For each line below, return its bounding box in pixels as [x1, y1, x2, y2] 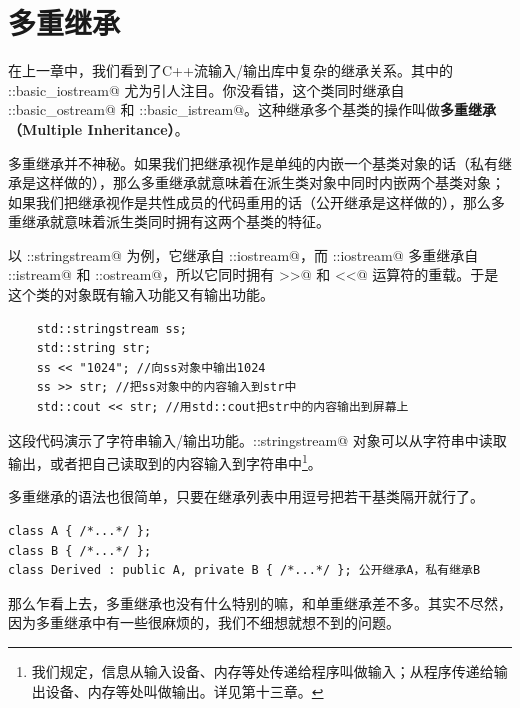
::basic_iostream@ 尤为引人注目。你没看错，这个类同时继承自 [8, 79, 405, 100]
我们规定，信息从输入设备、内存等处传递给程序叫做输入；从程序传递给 [31, 661, 494, 682]
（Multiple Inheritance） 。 [8, 118, 189, 139]
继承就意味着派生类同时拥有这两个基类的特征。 [21, 211, 330, 232]
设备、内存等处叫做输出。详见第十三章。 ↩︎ [45, 680, 324, 701]
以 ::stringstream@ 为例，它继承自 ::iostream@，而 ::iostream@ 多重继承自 [8, 244, 479, 265]
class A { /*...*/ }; [8, 524, 152, 539]
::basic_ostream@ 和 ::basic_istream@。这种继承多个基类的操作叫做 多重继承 [8, 99, 497, 120]
